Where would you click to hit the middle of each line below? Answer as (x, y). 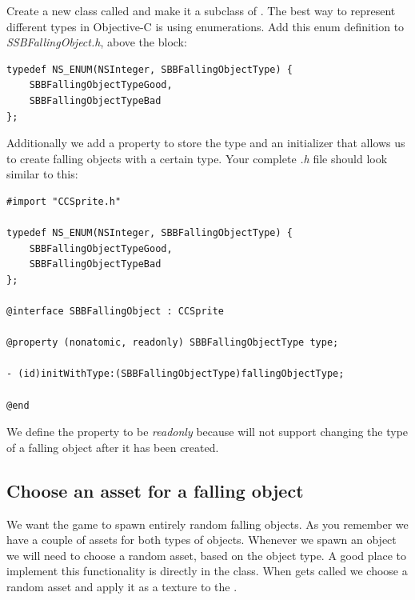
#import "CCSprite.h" (64, 201)
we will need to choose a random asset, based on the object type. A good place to (207, 555)
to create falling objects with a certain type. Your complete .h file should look (197, 158)
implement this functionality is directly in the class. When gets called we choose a (207, 571)
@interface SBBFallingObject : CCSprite (116, 312)
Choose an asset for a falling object (155, 490)
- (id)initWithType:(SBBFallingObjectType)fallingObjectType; (176, 374)
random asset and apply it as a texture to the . (122, 587)
